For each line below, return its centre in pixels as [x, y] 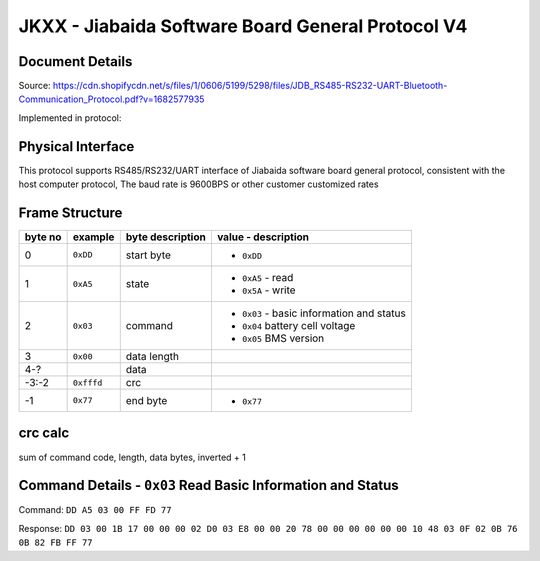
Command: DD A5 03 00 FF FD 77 [95, 510]
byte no [43, 237]
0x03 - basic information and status [324, 313]
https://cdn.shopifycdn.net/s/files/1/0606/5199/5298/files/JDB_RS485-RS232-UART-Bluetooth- [250, 86]
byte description [166, 237]
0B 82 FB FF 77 [56, 543]
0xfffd [87, 382]
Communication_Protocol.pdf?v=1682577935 [111, 99]
